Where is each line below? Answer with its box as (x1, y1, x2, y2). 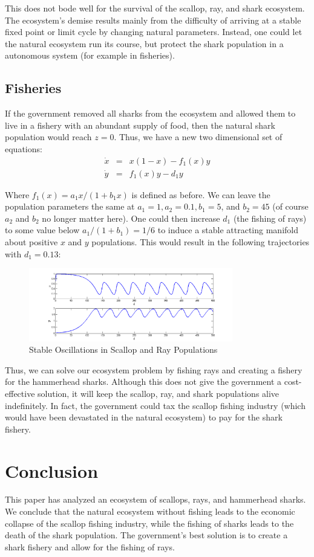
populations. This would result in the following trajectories (91, 235, 310, 248)
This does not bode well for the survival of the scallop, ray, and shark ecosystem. (5, 2, 305, 14)
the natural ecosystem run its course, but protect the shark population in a (5, 37, 284, 50)
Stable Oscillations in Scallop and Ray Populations (29, 343, 218, 356)
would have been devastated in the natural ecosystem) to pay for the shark (5, 411, 283, 423)
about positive (5, 235, 58, 248)
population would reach (5, 130, 92, 143)
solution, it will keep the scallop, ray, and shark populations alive (38, 387, 280, 399)
